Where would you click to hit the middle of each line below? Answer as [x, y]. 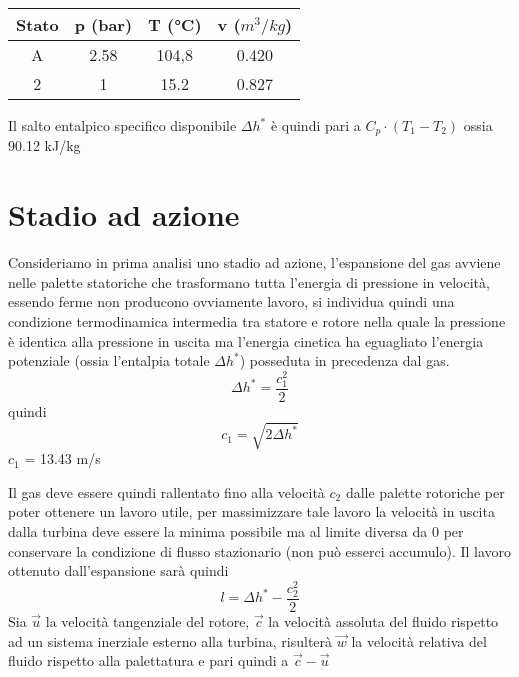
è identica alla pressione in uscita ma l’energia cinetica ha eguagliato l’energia [246, 340]
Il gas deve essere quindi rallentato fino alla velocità [166, 491]
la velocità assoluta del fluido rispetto [383, 620]
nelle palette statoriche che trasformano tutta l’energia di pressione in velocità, [249, 281]
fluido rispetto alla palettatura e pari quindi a [148, 660]
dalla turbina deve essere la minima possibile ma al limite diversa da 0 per [236, 530]
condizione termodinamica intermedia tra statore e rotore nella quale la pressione [257, 320]
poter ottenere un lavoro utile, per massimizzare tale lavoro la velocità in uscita [251, 511]
